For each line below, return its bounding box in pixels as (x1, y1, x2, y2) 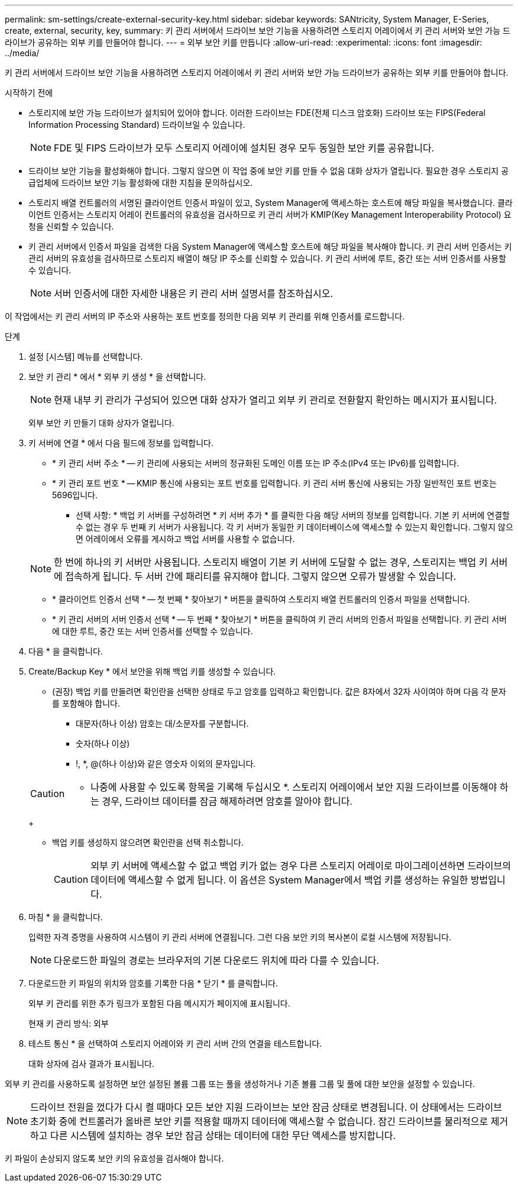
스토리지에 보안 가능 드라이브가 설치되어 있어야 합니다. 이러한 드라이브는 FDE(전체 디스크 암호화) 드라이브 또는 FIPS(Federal (28, 108, 485, 118)
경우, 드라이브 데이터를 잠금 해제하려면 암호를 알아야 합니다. (102, 795, 352, 807)
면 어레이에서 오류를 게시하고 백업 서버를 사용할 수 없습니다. (76, 534, 295, 544)
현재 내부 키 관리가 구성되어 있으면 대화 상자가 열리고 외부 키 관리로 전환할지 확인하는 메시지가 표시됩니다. (54, 394, 497, 406)
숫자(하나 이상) (76, 738, 130, 749)
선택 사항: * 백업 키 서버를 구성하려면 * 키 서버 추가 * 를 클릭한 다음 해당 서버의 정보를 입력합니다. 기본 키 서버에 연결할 (76, 510, 510, 520)
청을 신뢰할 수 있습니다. (28, 221, 114, 231)
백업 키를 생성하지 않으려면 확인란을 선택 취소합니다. (52, 837, 244, 847)
